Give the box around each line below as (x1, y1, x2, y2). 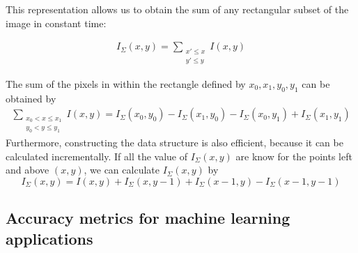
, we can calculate (84, 162, 159, 177)
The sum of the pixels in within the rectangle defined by (6, 76, 246, 91)
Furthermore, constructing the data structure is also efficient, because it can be (6, 135, 343, 150)
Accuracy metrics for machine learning (6, 207, 290, 229)
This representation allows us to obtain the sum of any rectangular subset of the (6, 2, 349, 16)
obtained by (6, 91, 56, 105)
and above (6, 162, 49, 177)
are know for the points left (235, 148, 352, 163)
